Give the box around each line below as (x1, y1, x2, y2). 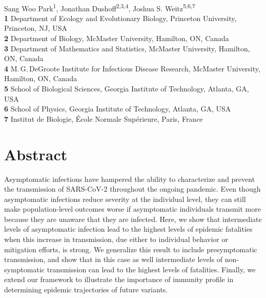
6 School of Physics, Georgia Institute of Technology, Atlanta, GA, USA (4, 103, 231, 114)
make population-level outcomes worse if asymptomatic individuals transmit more (4, 203, 261, 214)
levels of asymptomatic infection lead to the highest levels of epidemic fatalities (4, 223, 253, 234)
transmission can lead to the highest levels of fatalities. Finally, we (47, 264, 256, 274)
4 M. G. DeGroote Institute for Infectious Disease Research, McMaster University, (4, 63, 260, 73)
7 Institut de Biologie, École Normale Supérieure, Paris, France (4, 113, 203, 124)
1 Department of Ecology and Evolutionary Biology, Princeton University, (4, 12, 237, 23)
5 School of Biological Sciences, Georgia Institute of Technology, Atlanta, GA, (4, 83, 249, 94)
